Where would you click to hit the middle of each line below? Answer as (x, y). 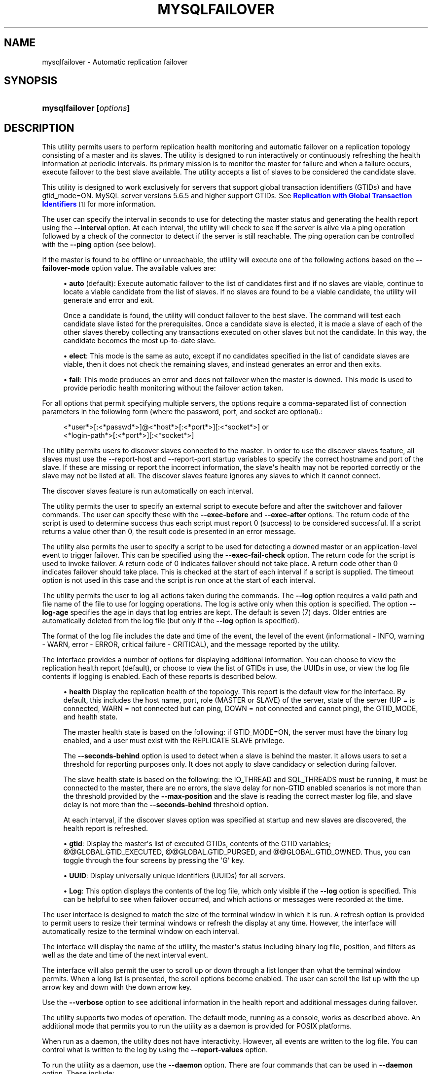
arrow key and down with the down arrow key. (117, 987)
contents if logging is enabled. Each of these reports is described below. (160, 677)
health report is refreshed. (106, 828)
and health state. (90, 717)
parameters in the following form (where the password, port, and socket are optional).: (182, 412)
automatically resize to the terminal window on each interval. (141, 931)
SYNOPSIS (31, 81)
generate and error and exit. (109, 300)
